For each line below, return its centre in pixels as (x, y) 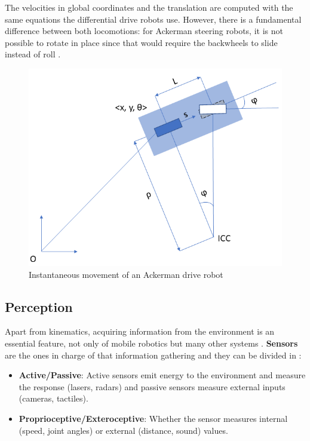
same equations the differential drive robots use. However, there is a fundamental (153, 19)
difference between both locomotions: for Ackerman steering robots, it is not (144, 31)
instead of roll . (33, 54)
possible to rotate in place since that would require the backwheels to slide (141, 42)
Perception (39, 306)
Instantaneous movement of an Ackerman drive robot (126, 274)
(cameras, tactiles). (53, 398)
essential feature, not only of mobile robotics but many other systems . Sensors (151, 343)
